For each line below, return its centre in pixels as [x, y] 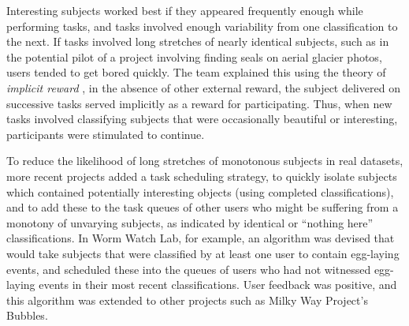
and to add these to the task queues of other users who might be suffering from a [203, 207]
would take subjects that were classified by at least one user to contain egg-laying [203, 253]
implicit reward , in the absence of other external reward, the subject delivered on [203, 87]
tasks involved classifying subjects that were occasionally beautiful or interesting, [202, 119]
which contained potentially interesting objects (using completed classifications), [200, 191]
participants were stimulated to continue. [106, 134]
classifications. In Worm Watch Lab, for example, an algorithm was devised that [201, 238]
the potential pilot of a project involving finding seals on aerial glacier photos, [194, 56]
